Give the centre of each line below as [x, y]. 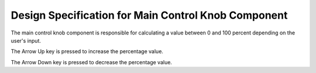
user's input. [26, 40]
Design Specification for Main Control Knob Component [149, 15]
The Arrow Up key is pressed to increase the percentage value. [87, 51]
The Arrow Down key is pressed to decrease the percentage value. [92, 62]
